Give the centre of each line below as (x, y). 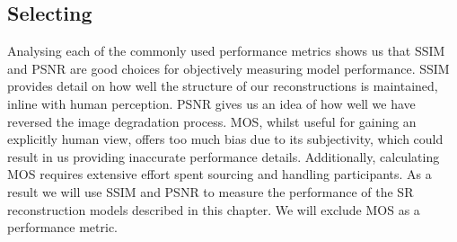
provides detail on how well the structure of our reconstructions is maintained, (223, 86)
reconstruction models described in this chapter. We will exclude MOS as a (214, 209)
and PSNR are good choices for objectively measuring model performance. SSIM (228, 68)
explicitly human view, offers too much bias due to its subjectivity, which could (225, 139)
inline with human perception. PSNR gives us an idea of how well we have (211, 103)
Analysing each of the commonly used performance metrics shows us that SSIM (226, 51)
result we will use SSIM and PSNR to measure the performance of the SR (211, 191)
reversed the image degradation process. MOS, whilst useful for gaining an (212, 121)
